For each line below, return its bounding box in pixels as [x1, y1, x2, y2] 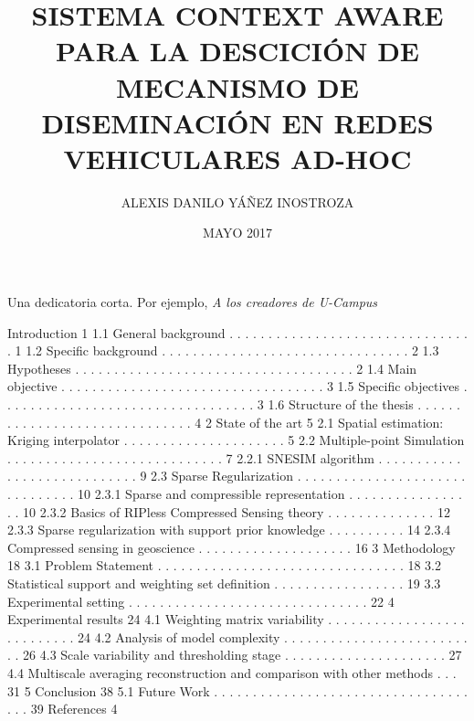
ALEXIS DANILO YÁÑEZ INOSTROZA [121, 192, 354, 211]
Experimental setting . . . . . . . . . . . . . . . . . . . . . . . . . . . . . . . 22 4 [7, 591, 395, 610]
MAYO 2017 [202, 223, 273, 242]
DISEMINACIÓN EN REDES [41, 103, 434, 141]
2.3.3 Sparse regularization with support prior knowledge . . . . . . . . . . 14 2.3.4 [7, 520, 451, 539]
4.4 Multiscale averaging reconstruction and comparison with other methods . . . [7, 663, 457, 682]
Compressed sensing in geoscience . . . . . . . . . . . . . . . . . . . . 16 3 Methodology [7, 537, 456, 557]
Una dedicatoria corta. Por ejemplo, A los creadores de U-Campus [7, 292, 378, 312]
